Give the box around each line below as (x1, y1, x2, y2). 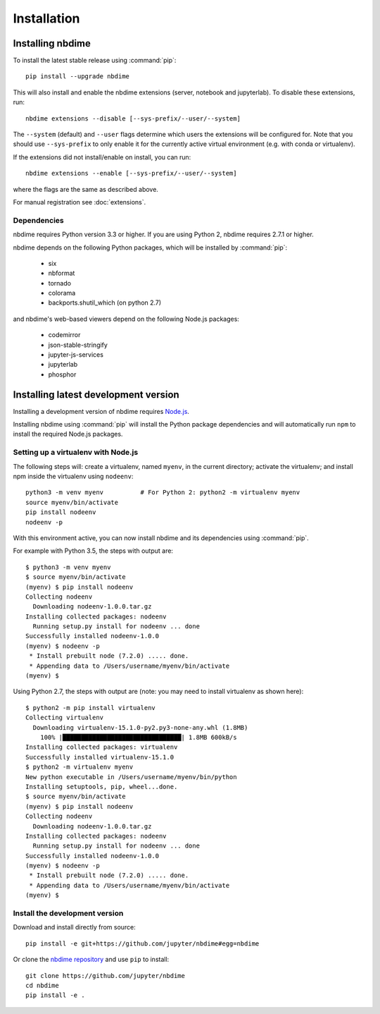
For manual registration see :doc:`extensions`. (13, 197, 146, 206)
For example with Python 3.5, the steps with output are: (13, 546, 174, 555)
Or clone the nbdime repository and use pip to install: (13, 955, 170, 964)
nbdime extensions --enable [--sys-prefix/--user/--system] (25, 169, 237, 178)
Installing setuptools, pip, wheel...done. (25, 783, 178, 790)
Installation (13, 11, 80, 26)
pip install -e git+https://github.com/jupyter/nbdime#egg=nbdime (25, 939, 260, 948)
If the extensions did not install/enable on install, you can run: (13, 152, 191, 161)
